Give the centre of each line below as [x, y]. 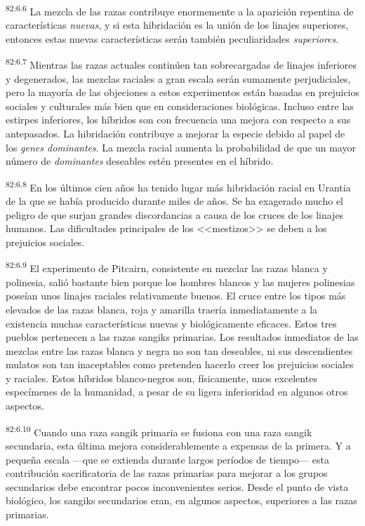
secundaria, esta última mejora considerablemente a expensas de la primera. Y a [178, 445]
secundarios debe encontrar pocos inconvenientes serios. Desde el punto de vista [177, 486]
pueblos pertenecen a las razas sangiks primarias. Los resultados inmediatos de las [182, 337]
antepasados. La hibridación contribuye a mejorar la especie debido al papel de [175, 134]
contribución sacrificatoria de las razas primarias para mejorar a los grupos [167, 473]
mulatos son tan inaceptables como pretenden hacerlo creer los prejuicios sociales [180, 364]
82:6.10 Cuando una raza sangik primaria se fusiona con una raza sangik [159, 431]
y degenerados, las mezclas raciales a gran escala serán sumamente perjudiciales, [178, 78]
